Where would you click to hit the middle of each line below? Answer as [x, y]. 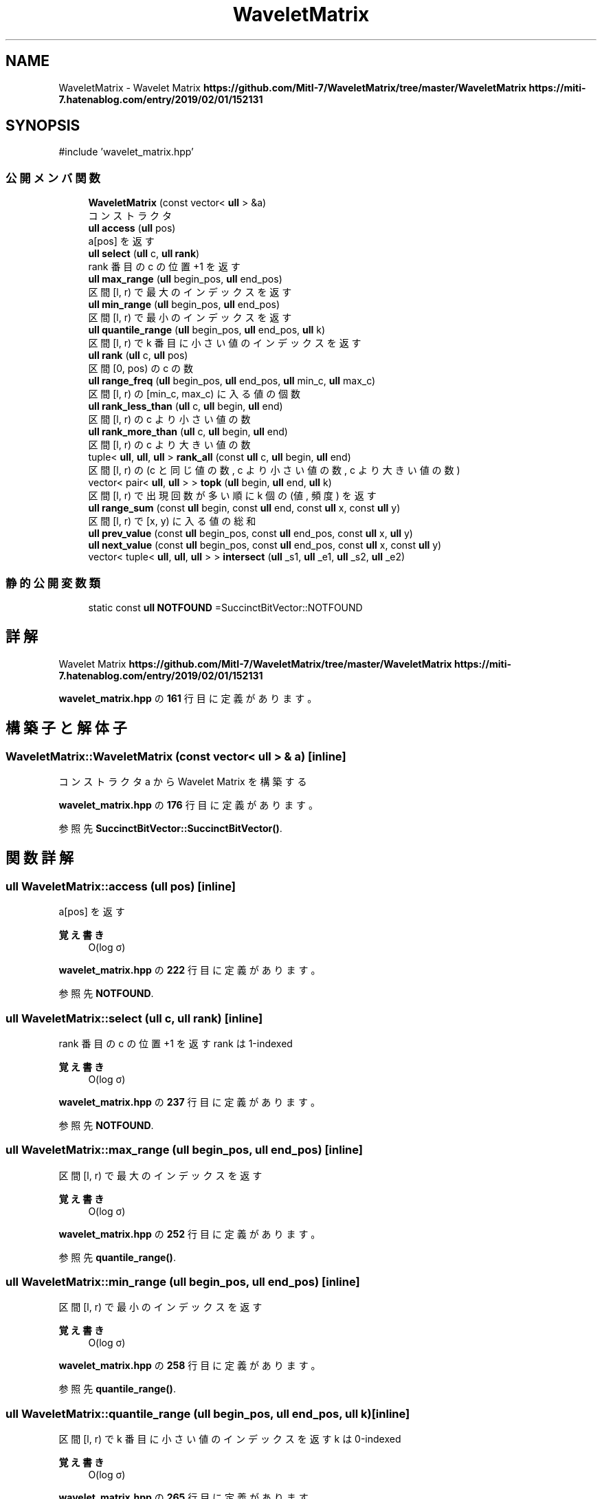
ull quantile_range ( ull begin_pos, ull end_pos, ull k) [207, 330]
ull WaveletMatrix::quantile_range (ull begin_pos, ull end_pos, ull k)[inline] [208, 1413]
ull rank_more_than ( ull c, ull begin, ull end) [188, 432]
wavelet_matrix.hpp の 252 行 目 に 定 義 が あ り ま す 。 [190, 1234]
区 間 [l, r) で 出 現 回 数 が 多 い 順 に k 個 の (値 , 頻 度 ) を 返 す [232, 496]
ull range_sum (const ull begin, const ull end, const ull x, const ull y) [244, 508]
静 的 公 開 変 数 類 [53, 583]
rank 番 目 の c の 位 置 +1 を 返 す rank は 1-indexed [176, 1043]
